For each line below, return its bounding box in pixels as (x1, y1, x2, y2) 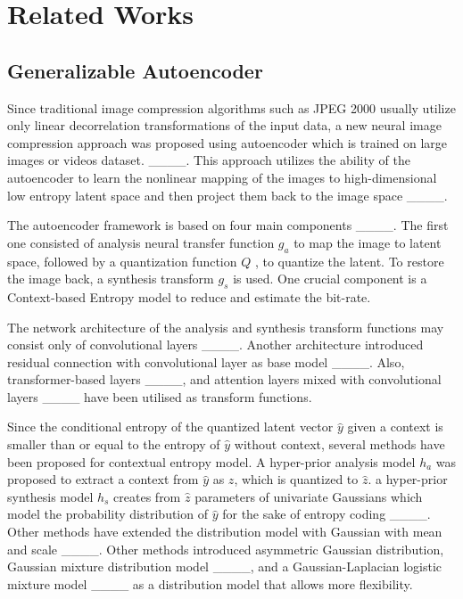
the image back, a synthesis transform (7, 269, 214, 288)
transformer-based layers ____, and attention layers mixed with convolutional (7, 370, 442, 389)
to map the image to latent (294, 233, 442, 251)
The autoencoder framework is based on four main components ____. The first (7, 216, 449, 234)
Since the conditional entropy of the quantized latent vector (7, 417, 334, 436)
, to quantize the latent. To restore (254, 251, 444, 270)
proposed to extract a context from (7, 470, 199, 488)
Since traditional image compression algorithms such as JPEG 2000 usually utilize (7, 98, 456, 117)
